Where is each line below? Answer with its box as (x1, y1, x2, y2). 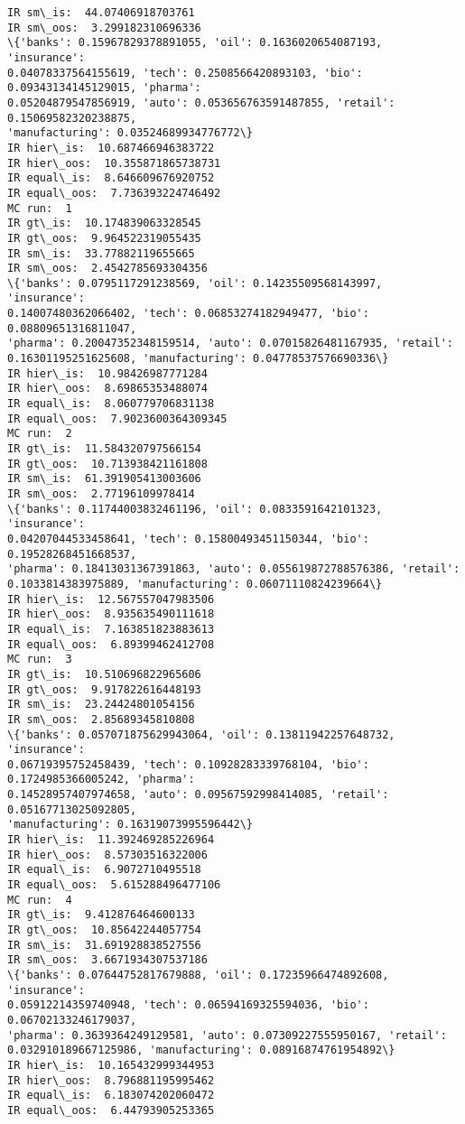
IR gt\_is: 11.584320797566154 (7, 442, 201, 456)
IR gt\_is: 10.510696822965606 (7, 667, 201, 681)
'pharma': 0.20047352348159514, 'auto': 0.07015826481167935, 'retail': (7, 337, 453, 350)
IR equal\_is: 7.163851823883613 (7, 622, 215, 636)
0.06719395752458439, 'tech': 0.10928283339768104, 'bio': (7, 757, 369, 771)
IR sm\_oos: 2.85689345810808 (7, 712, 195, 726)
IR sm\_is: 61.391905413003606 (7, 472, 201, 486)
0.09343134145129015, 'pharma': (7, 81, 201, 95)
